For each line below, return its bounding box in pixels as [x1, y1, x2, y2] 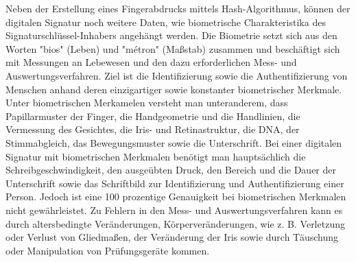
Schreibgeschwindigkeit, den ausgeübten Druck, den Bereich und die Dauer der [5, 163, 337, 177]
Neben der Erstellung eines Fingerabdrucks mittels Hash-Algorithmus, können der [5, 1, 351, 15]
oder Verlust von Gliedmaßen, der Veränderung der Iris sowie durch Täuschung [5, 230, 338, 244]
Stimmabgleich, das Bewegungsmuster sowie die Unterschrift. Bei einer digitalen [5, 135, 342, 150]
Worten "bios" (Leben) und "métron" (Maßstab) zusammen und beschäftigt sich [5, 41, 340, 56]
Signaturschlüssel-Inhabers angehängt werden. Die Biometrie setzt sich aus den [5, 28, 337, 43]
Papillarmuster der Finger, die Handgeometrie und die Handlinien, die [5, 108, 300, 123]
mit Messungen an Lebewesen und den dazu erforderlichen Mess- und [5, 55, 297, 69]
